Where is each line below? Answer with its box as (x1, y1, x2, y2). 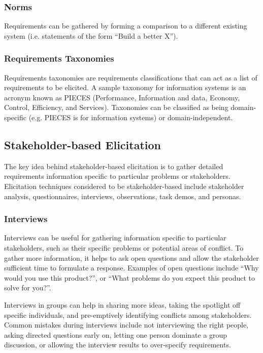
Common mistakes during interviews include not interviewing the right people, (4, 319, 249, 330)
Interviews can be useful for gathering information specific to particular (4, 232, 226, 243)
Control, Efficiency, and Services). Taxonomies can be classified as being (4, 102, 228, 113)
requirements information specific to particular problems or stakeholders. (4, 171, 231, 181)
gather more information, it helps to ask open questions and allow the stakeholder (4, 252, 259, 263)
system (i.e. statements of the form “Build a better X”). (4, 30, 178, 41)
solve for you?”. (4, 282, 51, 293)
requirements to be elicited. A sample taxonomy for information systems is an (4, 82, 246, 93)
